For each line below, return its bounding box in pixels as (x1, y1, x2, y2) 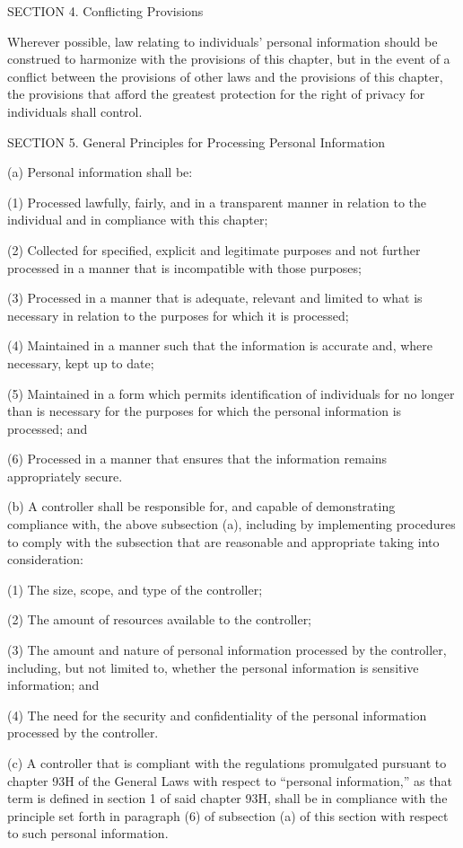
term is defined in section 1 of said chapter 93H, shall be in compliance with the (7, 789, 448, 808)
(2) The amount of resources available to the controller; (7, 610, 312, 629)
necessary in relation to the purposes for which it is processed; (7, 305, 349, 324)
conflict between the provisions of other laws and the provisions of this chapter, (7, 66, 443, 85)
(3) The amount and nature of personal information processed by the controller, (7, 640, 447, 659)
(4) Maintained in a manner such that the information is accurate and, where (7, 336, 432, 355)
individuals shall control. (7, 102, 143, 120)
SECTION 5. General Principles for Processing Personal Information (7, 132, 386, 151)
